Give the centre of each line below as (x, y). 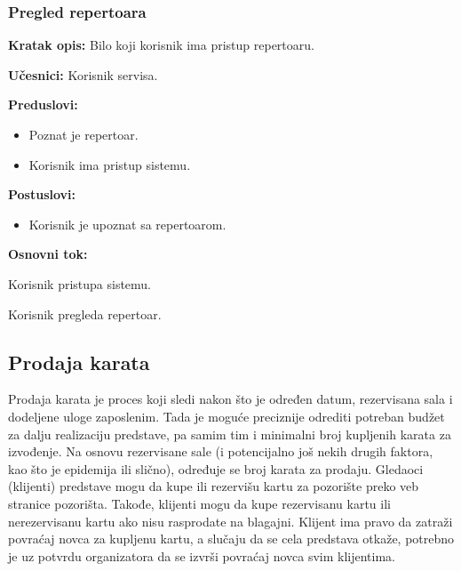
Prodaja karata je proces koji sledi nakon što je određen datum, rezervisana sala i (230, 399)
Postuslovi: (42, 194)
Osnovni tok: (48, 254)
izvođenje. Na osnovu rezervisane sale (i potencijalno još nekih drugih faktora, (221, 451)
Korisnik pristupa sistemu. (80, 283)
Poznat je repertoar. (83, 134)
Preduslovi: (43, 105)
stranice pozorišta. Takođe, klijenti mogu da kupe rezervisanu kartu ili (199, 503)
